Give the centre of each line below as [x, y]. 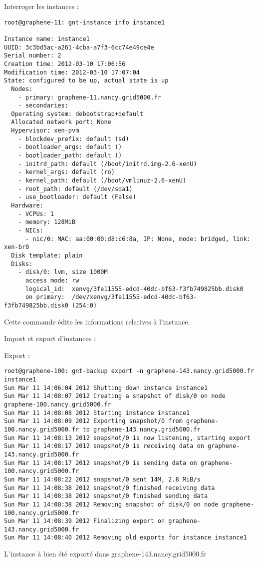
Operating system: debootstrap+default [77, 114]
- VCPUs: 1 [36, 214]
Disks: [22, 264]
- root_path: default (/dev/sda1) [75, 189]
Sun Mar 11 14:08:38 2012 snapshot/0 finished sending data [106, 496]
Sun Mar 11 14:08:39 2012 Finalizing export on [85, 521]
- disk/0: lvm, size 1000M [63, 272]
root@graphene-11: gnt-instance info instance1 [85, 22]
